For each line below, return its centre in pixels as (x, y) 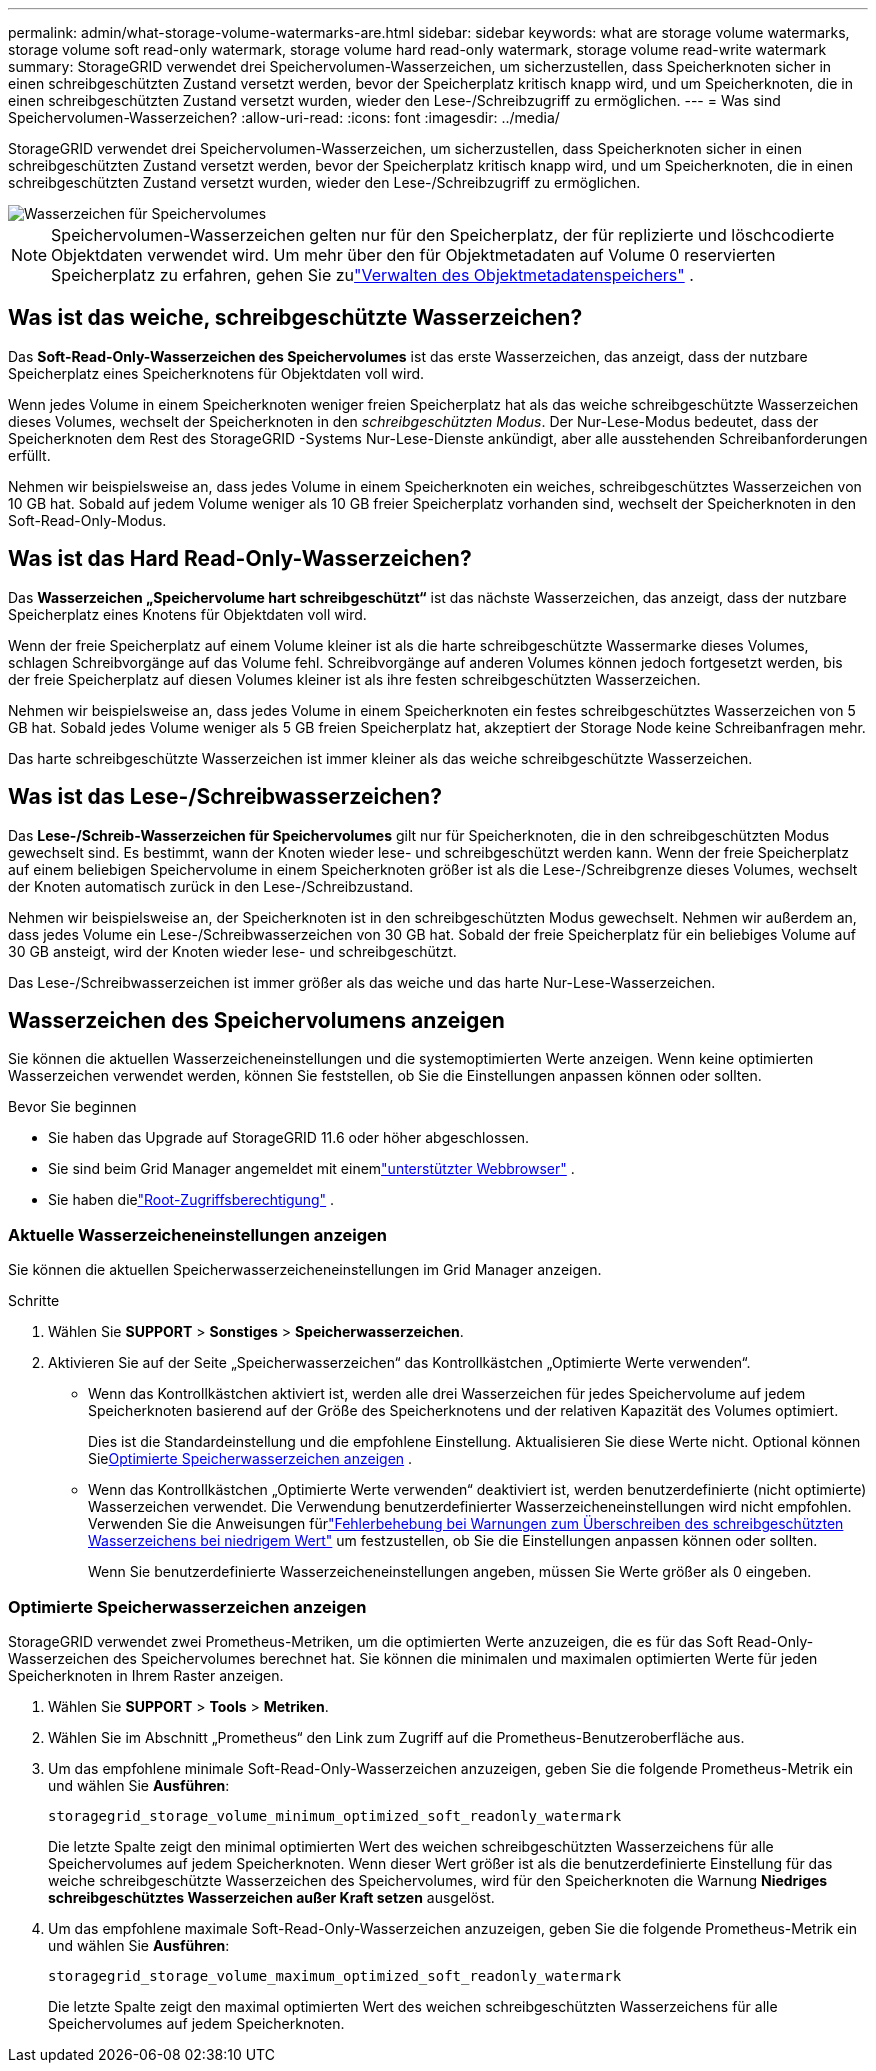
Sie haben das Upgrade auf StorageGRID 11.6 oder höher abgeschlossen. (289, 1138)
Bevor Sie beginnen (72, 1107)
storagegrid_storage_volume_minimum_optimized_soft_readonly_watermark (335, 1815)
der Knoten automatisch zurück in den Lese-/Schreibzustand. (211, 886)
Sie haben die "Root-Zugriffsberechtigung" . (191, 1200)
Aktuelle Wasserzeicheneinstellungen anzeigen (197, 1234)
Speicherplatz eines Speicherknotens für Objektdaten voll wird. (216, 373)
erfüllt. (29, 455)
